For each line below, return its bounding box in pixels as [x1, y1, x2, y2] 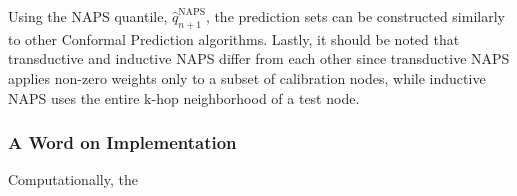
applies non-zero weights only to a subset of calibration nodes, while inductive [8, 67, 486, 88]
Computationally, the [8, 169, 138, 190]
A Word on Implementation [8, 130, 237, 155]
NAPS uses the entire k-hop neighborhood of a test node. [8, 87, 360, 108]
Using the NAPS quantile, [8, 6, 168, 26]
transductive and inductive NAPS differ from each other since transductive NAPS [8, 48, 510, 69]
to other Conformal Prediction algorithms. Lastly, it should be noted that [8, 28, 460, 49]
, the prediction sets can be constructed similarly [205, 6, 505, 26]
